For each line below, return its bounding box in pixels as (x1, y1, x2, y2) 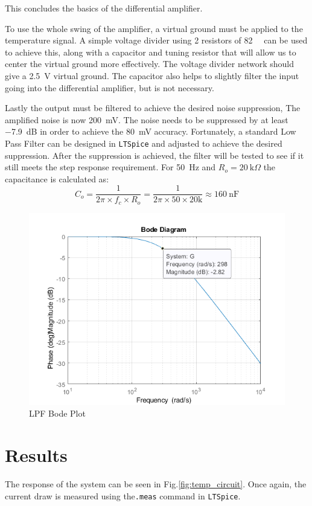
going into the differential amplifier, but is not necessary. (5, 81, 214, 94)
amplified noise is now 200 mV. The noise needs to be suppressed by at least (5, 113, 288, 126)
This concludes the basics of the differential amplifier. (5, 2, 203, 14)
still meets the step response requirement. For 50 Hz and (5, 161, 216, 173)
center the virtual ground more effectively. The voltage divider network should (5, 57, 294, 70)
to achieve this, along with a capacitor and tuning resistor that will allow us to (5, 45, 296, 58)
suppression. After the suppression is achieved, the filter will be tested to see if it (5, 149, 304, 161)
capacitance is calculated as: (5, 172, 109, 185)
